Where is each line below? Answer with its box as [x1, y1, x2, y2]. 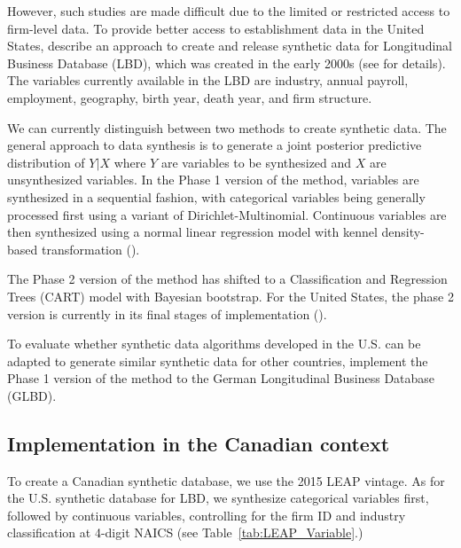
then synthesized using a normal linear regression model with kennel [7, 223, 378, 241]
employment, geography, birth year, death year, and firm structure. [7, 88, 372, 106]
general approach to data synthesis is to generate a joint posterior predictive [7, 136, 422, 154]
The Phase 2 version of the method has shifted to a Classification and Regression [7, 270, 448, 288]
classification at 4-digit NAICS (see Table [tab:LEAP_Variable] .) [7, 523, 363, 542]
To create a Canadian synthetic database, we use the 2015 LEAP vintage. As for [7, 471, 445, 489]
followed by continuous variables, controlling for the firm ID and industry [7, 505, 406, 524]
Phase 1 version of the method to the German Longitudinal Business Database [7, 369, 435, 388]
